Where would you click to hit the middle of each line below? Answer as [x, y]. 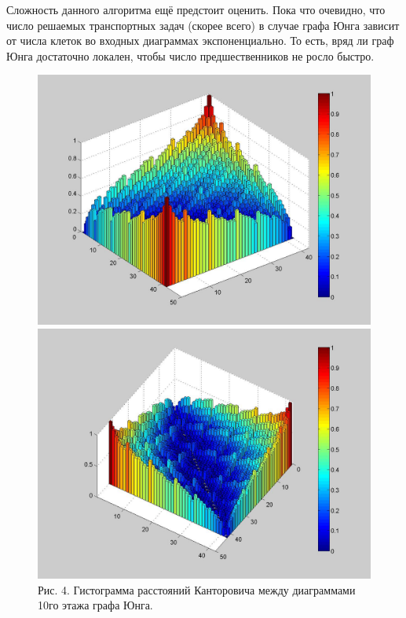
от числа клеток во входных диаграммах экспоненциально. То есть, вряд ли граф [200, 40]
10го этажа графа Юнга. [95, 605]
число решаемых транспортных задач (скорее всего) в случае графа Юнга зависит [203, 25]
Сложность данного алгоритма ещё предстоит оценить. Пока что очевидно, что [196, 9]
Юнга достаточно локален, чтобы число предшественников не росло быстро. [190, 55]
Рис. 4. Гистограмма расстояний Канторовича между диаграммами [197, 589]
